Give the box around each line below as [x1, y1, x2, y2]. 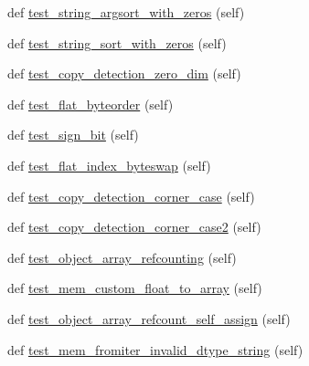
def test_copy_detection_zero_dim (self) [7, 64, 241, 83]
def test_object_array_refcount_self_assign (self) [7, 308, 291, 328]
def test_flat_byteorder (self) [7, 94, 174, 113]
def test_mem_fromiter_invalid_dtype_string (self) [7, 340, 304, 359]
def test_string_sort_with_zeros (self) [7, 33, 227, 52]
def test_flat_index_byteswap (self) [7, 155, 211, 174]
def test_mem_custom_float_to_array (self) [7, 278, 262, 298]
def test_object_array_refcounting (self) [7, 247, 237, 267]
